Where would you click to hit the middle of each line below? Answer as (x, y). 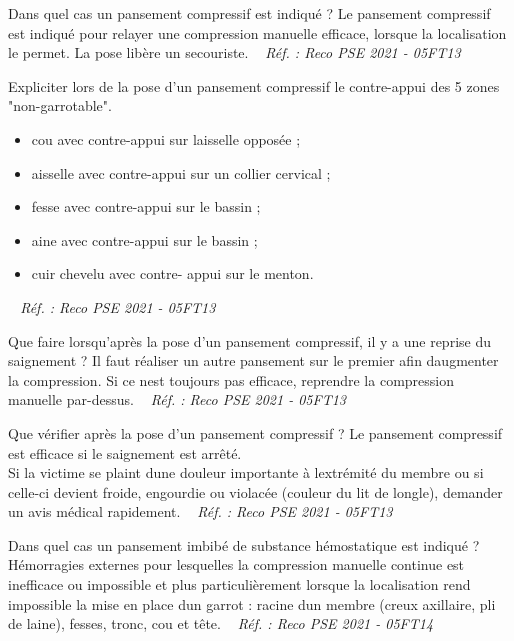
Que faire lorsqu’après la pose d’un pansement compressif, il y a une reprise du (249, 340)
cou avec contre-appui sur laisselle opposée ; (166, 138)
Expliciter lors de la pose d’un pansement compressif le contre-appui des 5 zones (254, 85)
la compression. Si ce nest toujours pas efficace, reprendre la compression (231, 379)
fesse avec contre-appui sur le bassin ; (146, 206)
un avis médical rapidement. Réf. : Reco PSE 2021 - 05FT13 (200, 511)
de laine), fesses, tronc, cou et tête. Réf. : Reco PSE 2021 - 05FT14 (221, 623)
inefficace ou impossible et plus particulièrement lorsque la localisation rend (239, 584)
